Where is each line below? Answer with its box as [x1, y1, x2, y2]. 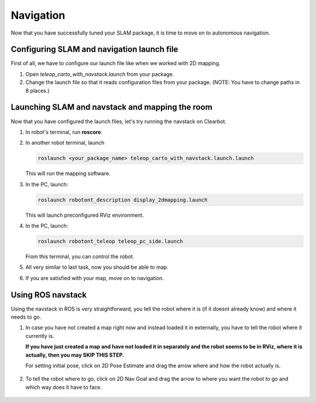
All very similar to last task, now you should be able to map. [25, 264, 169, 271]
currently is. [25, 332, 54, 339]
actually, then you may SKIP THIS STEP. [25, 351, 124, 358]
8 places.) [25, 87, 50, 94]
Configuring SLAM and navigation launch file [11, 45, 178, 54]
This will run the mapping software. [25, 170, 111, 177]
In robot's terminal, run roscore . [25, 128, 102, 135]
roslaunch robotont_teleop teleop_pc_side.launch [37, 238, 183, 245]
